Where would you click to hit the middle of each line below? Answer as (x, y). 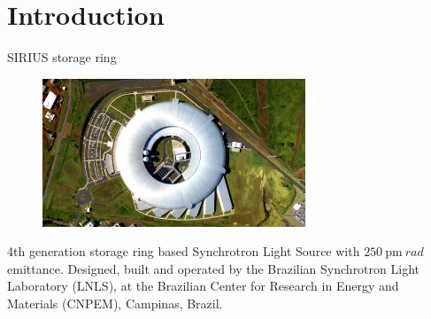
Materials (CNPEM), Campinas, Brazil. (115, 303)
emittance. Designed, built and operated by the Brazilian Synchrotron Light (213, 268)
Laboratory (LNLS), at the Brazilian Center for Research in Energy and (203, 286)
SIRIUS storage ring (62, 57)
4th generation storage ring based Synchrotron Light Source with (184, 251)
